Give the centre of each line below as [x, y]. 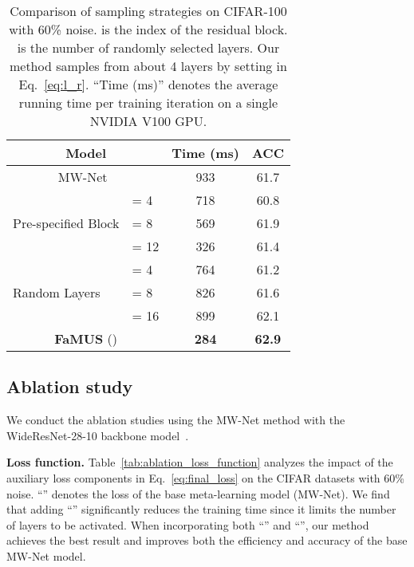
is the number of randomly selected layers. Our [148, 47]
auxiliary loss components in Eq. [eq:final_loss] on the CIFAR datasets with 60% [205, 477]
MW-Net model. [46, 555]
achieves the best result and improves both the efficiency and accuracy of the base [207, 540]
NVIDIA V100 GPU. [148, 121]
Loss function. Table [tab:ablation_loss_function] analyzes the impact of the [200, 462]
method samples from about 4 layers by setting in [148, 66]
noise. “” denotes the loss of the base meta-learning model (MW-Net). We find [198, 493]
